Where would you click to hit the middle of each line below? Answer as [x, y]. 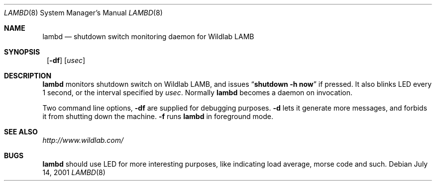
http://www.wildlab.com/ [83, 140]
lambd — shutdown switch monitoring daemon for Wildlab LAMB [148, 36]
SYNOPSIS [22, 52]
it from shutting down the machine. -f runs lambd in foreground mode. [158, 116]
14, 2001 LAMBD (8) [74, 172]
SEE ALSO [21, 132]
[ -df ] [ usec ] [66, 60]
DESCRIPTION [28, 76]
